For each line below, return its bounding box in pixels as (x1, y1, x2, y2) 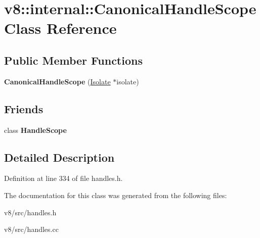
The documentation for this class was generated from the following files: (4, 189, 227, 200)
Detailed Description (4, 149, 115, 165)
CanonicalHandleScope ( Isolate (4, 76, 111, 86)
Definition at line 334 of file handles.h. (4, 173, 123, 183)
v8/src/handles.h (4, 207, 57, 217)
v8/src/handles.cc (4, 224, 59, 234)
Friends (4, 101, 44, 116)
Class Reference (4, 18, 117, 38)
